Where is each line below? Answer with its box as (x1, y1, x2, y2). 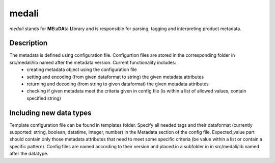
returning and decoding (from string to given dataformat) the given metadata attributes (26, 81, 209, 87)
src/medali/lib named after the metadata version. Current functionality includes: (9, 59, 177, 65)
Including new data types (9, 108, 92, 117)
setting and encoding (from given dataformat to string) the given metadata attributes (26, 74, 204, 80)
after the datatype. (9, 151, 48, 157)
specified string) (26, 95, 61, 101)
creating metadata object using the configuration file (26, 66, 137, 73)
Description (9, 39, 48, 48)
